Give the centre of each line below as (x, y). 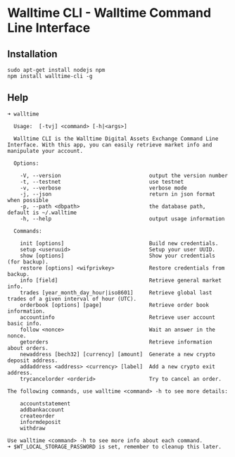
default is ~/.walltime (42, 213)
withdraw (33, 428)
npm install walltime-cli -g (50, 76)
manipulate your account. (45, 151)
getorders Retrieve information (116, 342)
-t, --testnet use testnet (102, 182)
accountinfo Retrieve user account (118, 317)
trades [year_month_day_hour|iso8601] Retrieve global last (116, 293)
